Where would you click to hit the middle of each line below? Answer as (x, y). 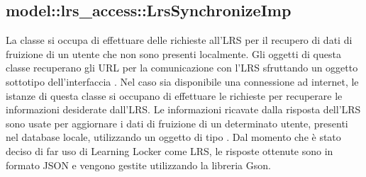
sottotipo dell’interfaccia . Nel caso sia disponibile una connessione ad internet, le (182, 81)
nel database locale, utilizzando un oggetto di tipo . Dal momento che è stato (173, 137)
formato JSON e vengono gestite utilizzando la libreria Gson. (138, 165)
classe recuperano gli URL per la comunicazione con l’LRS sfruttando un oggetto (182, 68)
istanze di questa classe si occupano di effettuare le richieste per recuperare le (174, 95)
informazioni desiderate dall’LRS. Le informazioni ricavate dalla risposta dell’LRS (183, 109)
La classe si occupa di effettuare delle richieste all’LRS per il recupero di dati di (179, 40)
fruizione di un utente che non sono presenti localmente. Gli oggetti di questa (173, 53)
